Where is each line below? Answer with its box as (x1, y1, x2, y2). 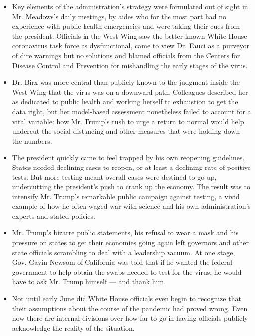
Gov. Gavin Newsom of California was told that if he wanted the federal (12, 257, 232, 267)
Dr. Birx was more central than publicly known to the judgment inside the (12, 77, 240, 87)
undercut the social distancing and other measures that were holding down (12, 126, 240, 136)
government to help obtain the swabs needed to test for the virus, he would (12, 266, 242, 277)
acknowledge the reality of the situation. (12, 322, 135, 333)
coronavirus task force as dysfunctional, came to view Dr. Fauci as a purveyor (12, 40, 250, 51)
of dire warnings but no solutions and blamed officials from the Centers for (12, 50, 240, 60)
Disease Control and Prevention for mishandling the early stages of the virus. (12, 60, 248, 70)
